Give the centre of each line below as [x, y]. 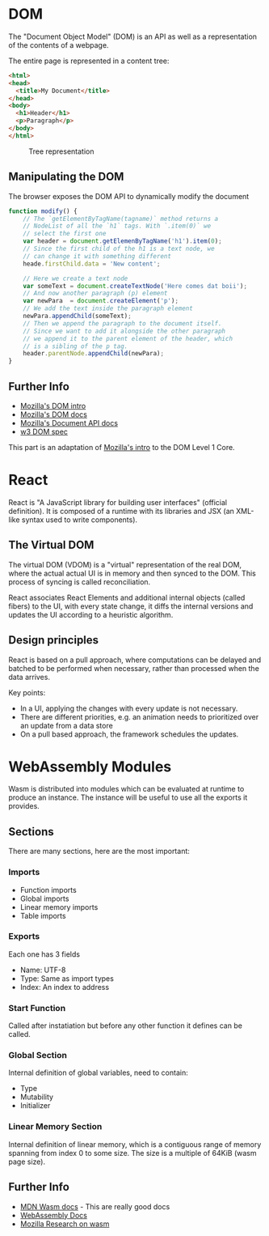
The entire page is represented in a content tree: [89, 61]
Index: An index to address [65, 987]
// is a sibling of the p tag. [76, 346]
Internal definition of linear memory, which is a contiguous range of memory [135, 1144]
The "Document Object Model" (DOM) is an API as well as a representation [132, 36]
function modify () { [43, 211]
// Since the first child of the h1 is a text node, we [119, 248]
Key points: [27, 692]
